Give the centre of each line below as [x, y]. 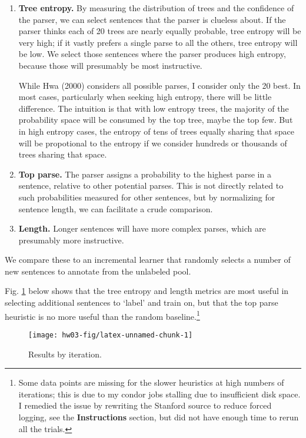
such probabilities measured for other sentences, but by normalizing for [147, 197]
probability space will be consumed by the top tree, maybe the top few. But [156, 120]
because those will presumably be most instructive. [110, 65]
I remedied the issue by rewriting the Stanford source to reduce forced [145, 405]
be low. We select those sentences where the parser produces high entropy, [152, 54]
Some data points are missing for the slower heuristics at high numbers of [151, 382]
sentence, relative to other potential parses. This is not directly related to [151, 185]
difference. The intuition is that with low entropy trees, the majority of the [154, 108]
